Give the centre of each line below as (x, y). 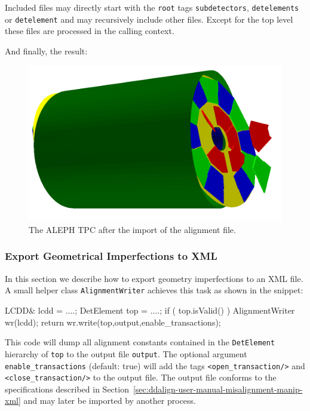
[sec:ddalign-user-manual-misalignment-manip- (218, 389)
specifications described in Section (67, 389)
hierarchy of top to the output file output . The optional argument (126, 353)
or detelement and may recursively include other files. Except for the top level (149, 19)
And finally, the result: (46, 50)
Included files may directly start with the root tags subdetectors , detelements (152, 7)
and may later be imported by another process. (110, 401)
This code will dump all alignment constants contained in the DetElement (140, 342)
